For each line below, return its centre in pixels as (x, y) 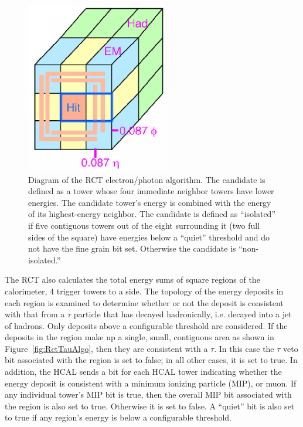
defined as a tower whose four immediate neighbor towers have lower (151, 191)
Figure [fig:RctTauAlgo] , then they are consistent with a (106, 348)
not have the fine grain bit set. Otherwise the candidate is (132, 248)
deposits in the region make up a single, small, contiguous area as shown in (139, 337)
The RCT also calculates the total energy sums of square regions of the (132, 279)
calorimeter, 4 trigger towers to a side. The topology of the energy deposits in (144, 291)
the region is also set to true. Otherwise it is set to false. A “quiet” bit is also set (150, 406)
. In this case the (244, 348)
